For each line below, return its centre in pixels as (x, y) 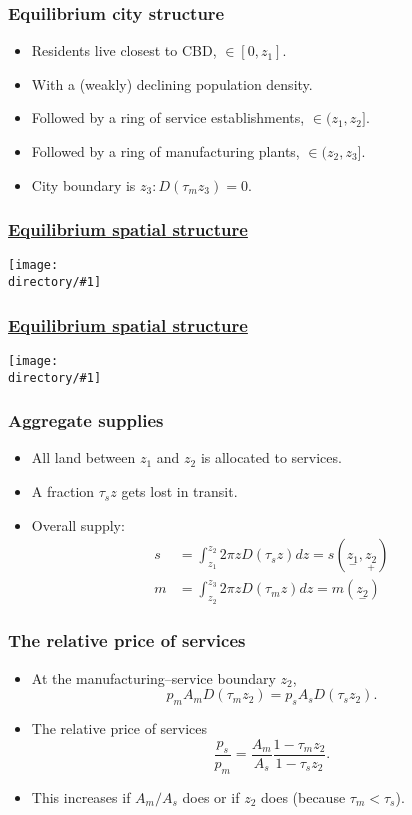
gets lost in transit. (179, 491)
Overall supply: (78, 524)
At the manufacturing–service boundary (153, 677)
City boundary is (83, 184)
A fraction (63, 491)
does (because (303, 796)
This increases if (81, 796)
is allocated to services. (271, 457)
